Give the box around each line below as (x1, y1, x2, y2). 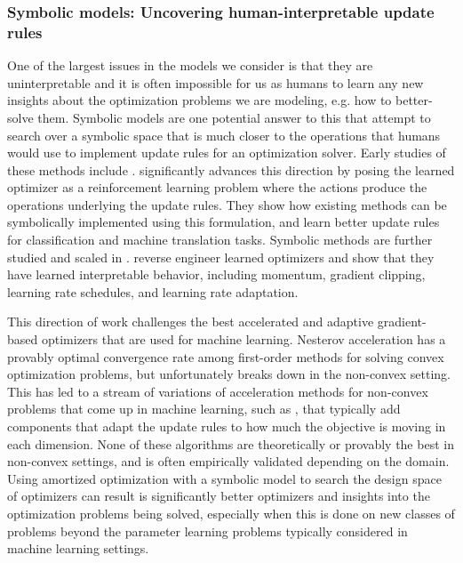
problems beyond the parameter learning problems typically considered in (7, 521, 408, 540)
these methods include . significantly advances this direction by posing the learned (7, 160, 455, 179)
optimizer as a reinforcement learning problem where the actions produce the (7, 178, 427, 197)
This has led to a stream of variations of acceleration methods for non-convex (7, 382, 428, 400)
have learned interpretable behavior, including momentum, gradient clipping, (7, 265, 426, 284)
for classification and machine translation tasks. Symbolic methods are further (7, 230, 433, 249)
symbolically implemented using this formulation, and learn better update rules (7, 213, 440, 231)
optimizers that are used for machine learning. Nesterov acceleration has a (41, 330, 446, 349)
